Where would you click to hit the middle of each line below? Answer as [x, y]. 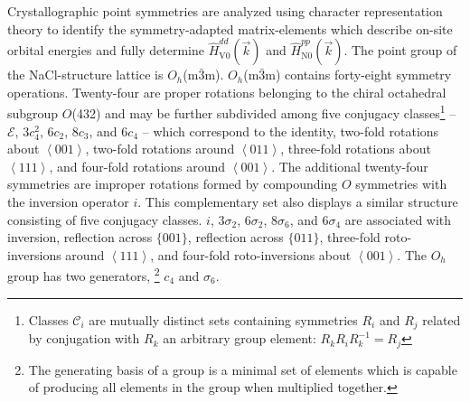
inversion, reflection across [80, 237]
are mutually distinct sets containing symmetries [223, 319]
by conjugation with [84, 338]
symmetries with [401, 184]
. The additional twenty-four [350, 166]
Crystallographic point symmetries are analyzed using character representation [225, 11]
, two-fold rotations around [160, 149]
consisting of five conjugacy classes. [105, 219]
